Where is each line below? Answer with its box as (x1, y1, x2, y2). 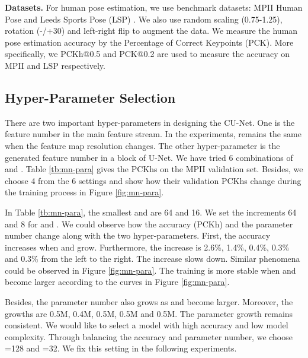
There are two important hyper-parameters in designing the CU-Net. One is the (5, 116, 295, 128)
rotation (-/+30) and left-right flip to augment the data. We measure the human (5, 24, 298, 37)
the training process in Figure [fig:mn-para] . (5, 186, 164, 198)
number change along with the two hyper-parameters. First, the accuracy (5, 229, 271, 242)
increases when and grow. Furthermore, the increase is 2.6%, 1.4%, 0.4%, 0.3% (5, 240, 290, 253)
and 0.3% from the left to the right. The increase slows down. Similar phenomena (5, 252, 300, 265)
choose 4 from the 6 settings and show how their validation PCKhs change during (5, 174, 301, 186)
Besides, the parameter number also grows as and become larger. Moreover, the (5, 296, 293, 308)
